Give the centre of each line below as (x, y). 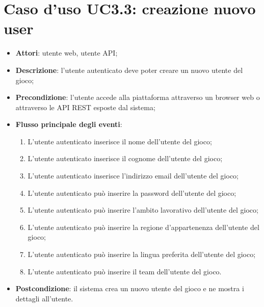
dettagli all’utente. (44, 298)
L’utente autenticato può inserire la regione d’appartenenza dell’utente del (143, 227)
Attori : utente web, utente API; (67, 53)
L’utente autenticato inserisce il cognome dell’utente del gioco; (125, 158)
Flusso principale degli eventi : (69, 124)
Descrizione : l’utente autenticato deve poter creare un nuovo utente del (129, 70)
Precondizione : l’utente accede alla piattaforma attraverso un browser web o (138, 97)
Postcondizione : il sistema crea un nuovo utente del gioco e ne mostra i (130, 288)
